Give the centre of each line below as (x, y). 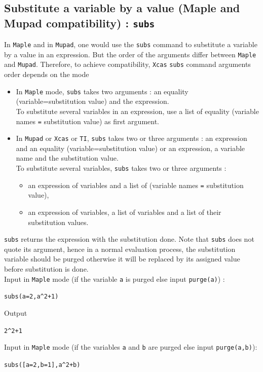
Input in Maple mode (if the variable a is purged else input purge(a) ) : (115, 278)
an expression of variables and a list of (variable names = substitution (136, 185)
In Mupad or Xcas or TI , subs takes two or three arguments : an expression (131, 138)
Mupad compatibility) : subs (80, 23)
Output (16, 312)
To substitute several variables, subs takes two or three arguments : (121, 168)
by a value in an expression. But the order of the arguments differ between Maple (130, 54)
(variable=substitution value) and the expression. (92, 101)
